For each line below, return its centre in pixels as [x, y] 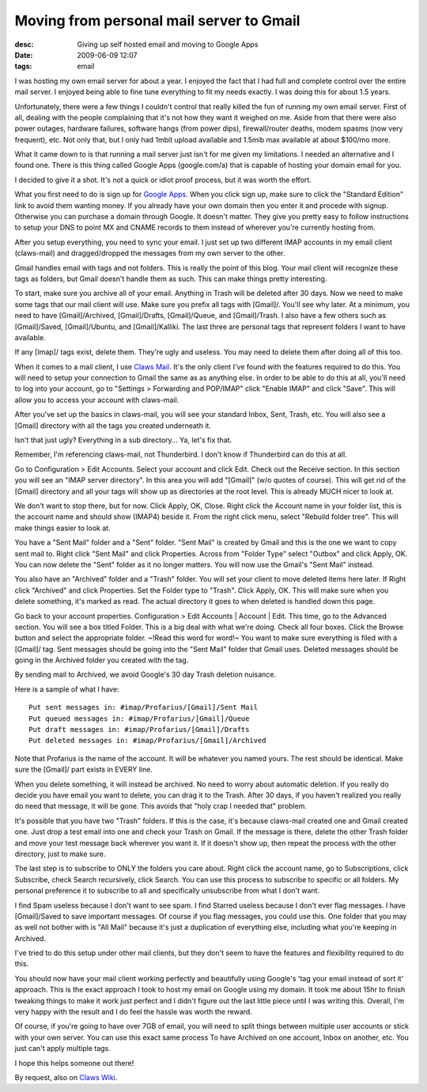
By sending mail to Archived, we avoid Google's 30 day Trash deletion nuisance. [145, 675]
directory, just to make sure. [60, 854]
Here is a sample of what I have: [67, 689]
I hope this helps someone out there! [74, 1063]
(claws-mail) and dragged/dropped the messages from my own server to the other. [150, 253]
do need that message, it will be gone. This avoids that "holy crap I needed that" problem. [161, 806]
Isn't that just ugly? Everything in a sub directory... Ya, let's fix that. [123, 440]
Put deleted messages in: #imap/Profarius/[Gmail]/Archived [147, 741]
